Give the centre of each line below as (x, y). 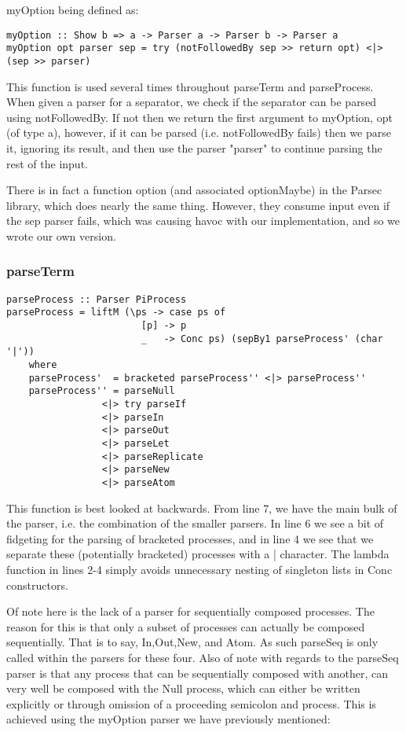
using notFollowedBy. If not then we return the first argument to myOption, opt (199, 117)
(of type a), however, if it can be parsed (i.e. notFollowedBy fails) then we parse (199, 132)
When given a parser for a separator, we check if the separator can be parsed (192, 102)
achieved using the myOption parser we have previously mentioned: (168, 719)
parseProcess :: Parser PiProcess (97, 299)
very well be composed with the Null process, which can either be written (183, 688)
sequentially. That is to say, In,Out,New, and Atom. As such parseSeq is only (192, 642)
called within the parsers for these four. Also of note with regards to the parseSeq (203, 657)
